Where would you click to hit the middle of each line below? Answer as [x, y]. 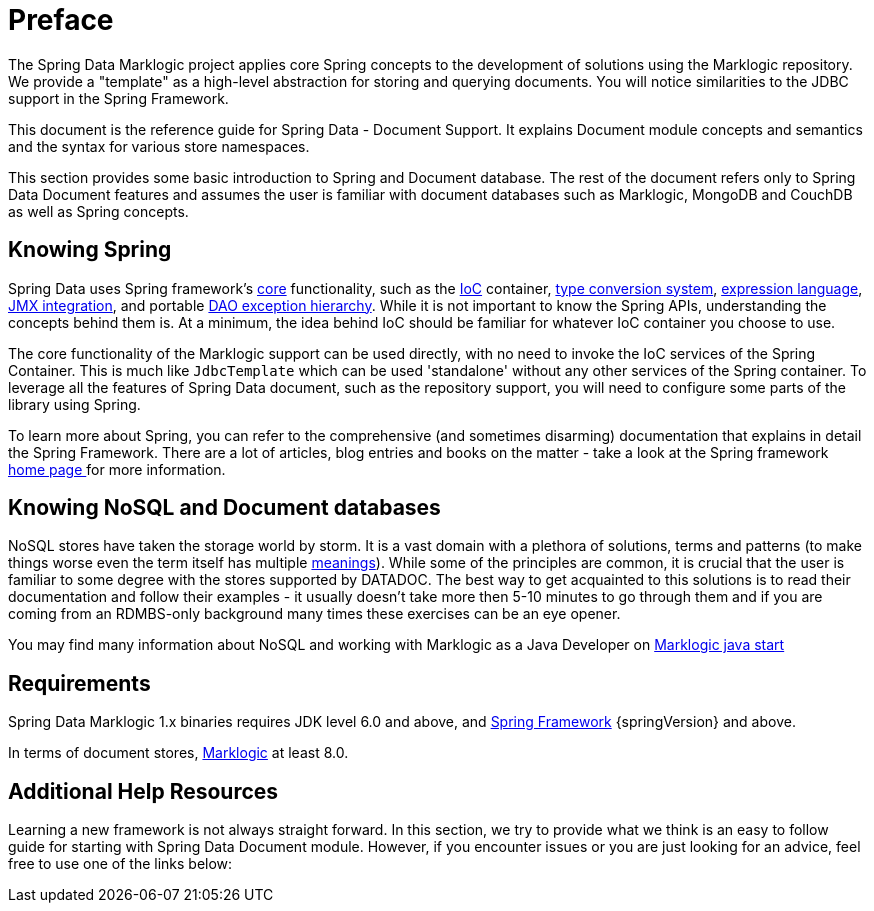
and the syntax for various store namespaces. [159, 146]
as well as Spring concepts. [98, 211]
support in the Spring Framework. [118, 98]
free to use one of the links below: [120, 864]
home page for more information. [117, 469]
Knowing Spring [90, 250]
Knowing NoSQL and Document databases [224, 508]
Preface [61, 20]
